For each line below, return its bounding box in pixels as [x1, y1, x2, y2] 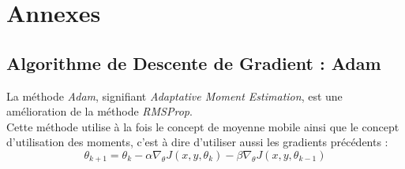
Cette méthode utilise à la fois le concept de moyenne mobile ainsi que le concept [6, 118, 399, 134]
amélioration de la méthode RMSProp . [6, 103, 193, 119]
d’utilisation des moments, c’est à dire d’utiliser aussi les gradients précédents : [6, 134, 388, 150]
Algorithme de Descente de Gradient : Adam [6, 50, 381, 75]
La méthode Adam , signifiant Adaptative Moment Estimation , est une [6, 87, 343, 104]
